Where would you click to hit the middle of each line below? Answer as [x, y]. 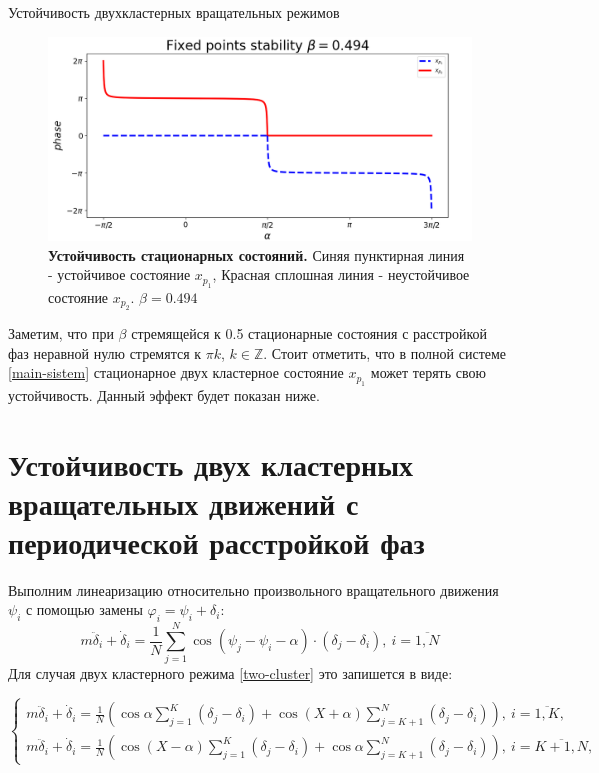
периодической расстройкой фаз [216, 541]
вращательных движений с [183, 502]
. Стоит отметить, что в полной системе [385, 352]
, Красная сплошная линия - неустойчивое [341, 274]
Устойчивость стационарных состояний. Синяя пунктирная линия [256, 254]
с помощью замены [84, 609]
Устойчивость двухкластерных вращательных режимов [174, 12]
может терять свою [428, 372]
